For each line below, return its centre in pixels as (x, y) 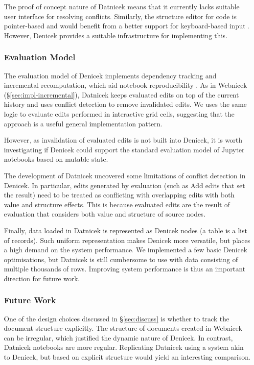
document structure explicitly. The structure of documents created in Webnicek (123, 328)
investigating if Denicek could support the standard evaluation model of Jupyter (124, 149)
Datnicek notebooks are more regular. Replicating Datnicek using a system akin (124, 347)
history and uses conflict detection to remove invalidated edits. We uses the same (126, 104)
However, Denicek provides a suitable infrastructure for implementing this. (116, 35)
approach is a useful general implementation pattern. (83, 123)
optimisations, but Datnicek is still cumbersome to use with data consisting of (121, 259)
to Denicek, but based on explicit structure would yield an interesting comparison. (127, 357)
